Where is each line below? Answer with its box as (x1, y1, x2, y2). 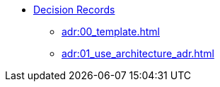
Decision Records (33, 4, 115, 16)
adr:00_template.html (62, 25, 160, 37)
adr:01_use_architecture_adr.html (62, 47, 214, 59)
